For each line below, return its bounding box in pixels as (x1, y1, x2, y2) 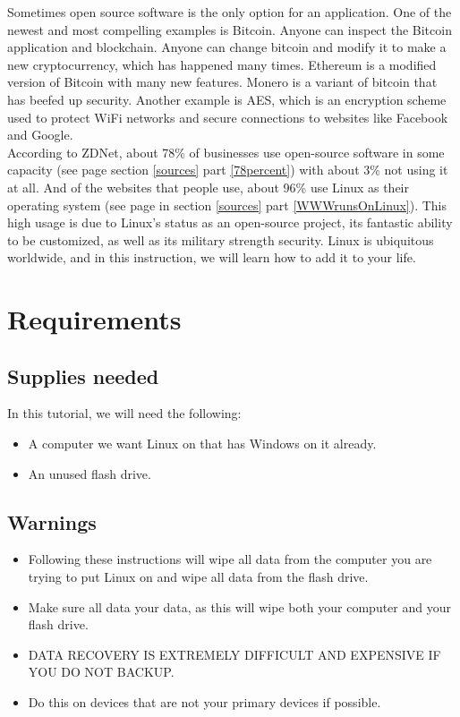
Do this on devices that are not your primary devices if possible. (28, 693, 381, 712)
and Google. (7, 125, 73, 144)
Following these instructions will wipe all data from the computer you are (28, 550, 432, 568)
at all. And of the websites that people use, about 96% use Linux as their (7, 177, 409, 196)
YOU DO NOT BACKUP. (28, 662, 175, 681)
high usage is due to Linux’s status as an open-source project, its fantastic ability (7, 213, 453, 232)
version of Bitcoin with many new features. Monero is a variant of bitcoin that (7, 73, 438, 91)
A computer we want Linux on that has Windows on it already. (28, 434, 377, 453)
